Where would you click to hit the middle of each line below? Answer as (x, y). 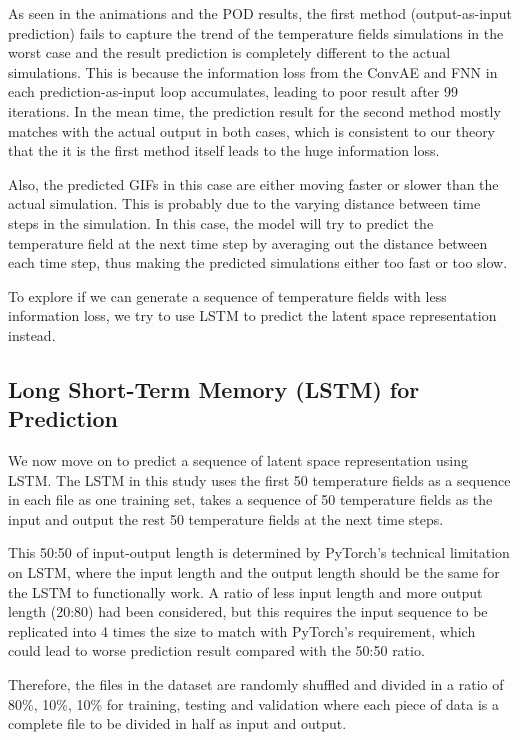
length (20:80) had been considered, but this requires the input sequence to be (248, 611)
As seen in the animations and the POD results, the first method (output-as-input (260, 13)
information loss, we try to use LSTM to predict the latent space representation (252, 315)
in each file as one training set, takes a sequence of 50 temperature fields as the (250, 499)
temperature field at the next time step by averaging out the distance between (248, 242)
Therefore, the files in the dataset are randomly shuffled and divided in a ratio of (256, 684)
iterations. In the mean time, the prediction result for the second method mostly (254, 110)
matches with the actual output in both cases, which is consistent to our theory (252, 130)
